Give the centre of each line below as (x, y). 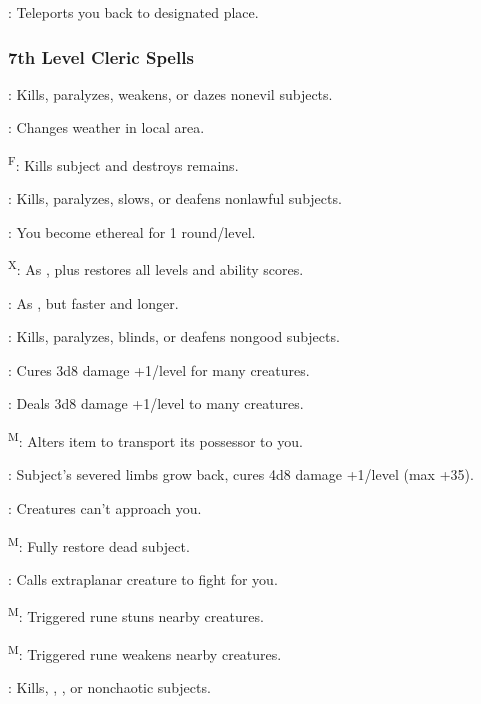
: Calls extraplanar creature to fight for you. (143, 578)
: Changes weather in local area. (106, 127)
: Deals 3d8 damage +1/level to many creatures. (156, 403)
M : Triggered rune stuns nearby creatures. (136, 614)
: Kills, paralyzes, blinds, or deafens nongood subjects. (174, 336)
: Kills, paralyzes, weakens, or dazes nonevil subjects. (170, 93)
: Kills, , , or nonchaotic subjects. (109, 686)
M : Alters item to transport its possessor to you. (155, 439)
